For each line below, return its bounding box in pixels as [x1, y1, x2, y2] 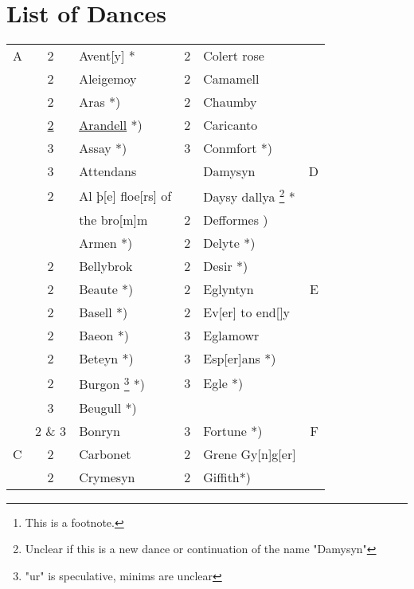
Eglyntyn [203, 280, 254, 299]
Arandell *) [79, 116, 143, 135]
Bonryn [79, 421, 120, 440]
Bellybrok [79, 257, 133, 276]
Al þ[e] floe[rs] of [79, 186, 172, 205]
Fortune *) [203, 421, 263, 440]
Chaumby [203, 92, 257, 112]
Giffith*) [203, 467, 251, 486]
